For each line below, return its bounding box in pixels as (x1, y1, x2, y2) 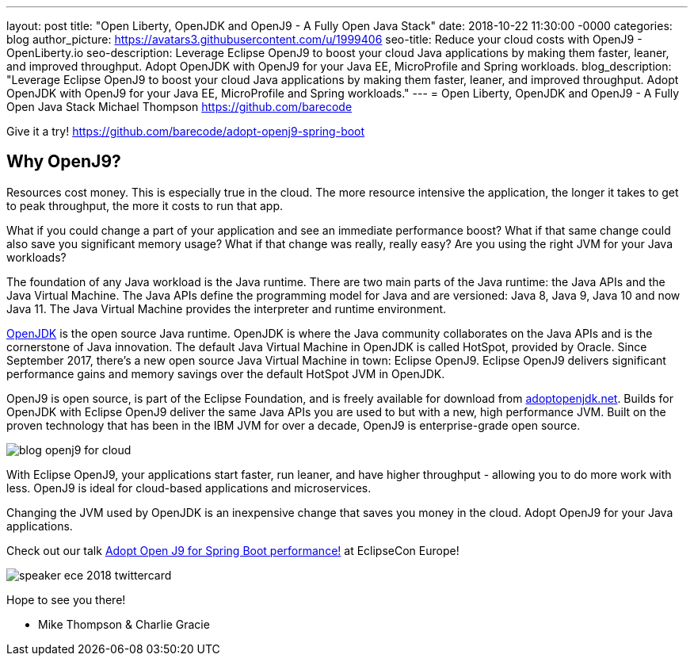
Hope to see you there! (6, 592, 126, 607)
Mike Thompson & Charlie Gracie (38, 617, 210, 631)
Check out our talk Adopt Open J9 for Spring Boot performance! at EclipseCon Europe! (6, 543, 459, 557)
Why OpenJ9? (6, 151, 121, 172)
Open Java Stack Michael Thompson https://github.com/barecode (6, 100, 353, 113)
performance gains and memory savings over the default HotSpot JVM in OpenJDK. (6, 366, 445, 381)
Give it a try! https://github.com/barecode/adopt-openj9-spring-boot (6, 124, 365, 138)
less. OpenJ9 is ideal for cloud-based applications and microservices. (6, 480, 372, 495)
